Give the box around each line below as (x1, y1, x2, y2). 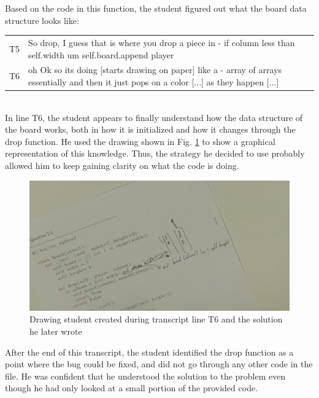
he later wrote (29, 325, 82, 338)
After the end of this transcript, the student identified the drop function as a (5, 345, 294, 358)
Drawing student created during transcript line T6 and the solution (29, 313, 283, 326)
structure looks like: (5, 14, 79, 26)
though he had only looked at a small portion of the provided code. (5, 381, 258, 394)
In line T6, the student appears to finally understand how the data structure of (5, 111, 303, 123)
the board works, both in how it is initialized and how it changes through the (5, 123, 296, 136)
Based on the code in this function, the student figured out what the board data (5, 2, 307, 14)
